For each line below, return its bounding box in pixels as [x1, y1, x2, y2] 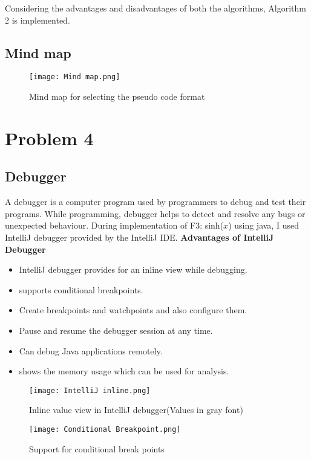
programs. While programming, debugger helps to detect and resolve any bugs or [5, 207, 306, 220]
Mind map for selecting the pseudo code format [29, 90, 205, 103]
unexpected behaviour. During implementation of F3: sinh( [5, 219, 224, 232]
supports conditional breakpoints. [19, 283, 143, 296]
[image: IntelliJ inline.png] [29, 386, 151, 395]
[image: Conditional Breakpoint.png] [29, 425, 181, 434]
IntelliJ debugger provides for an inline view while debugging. [19, 263, 247, 276]
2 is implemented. [5, 13, 70, 26]
